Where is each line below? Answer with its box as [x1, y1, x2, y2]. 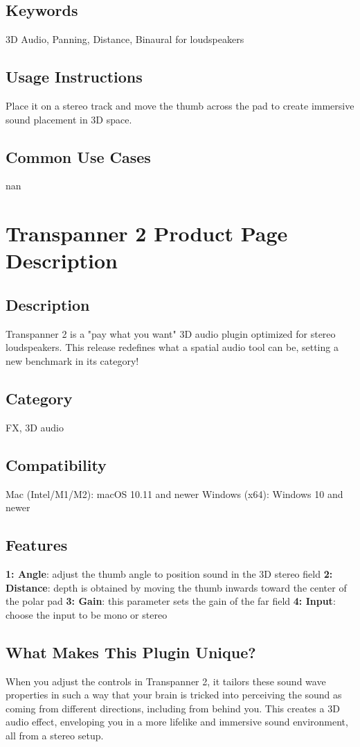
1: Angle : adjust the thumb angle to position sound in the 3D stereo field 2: [6, 566, 333, 581]
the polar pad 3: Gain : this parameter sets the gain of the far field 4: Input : [6, 594, 336, 608]
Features [6, 534, 68, 556]
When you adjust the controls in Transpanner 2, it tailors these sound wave [6, 673, 326, 688]
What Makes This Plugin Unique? [6, 641, 256, 662]
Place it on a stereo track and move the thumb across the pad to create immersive [6, 98, 354, 112]
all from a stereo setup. [6, 728, 104, 742]
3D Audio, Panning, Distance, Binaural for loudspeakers [6, 32, 244, 46]
